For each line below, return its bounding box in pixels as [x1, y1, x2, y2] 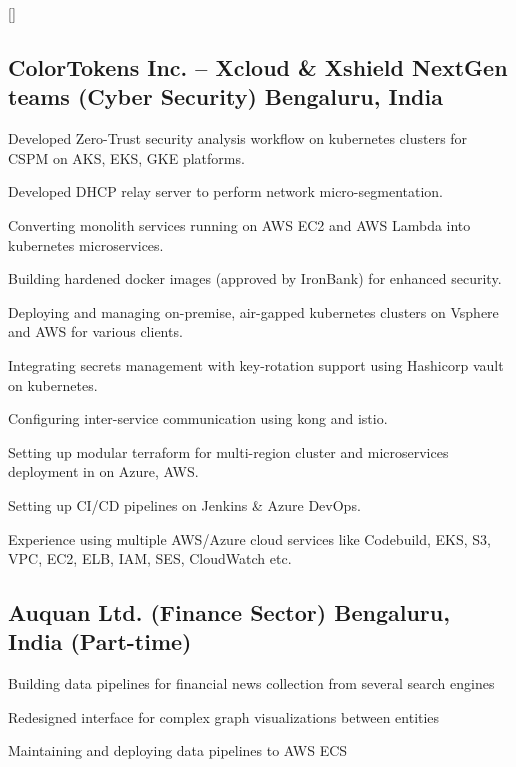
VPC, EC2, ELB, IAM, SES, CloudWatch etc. [8, 548, 292, 569]
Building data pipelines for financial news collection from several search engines [8, 673, 495, 694]
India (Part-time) [8, 626, 192, 657]
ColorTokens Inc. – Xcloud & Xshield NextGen [8, 51, 508, 82]
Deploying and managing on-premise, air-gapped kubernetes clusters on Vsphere [8, 301, 499, 322]
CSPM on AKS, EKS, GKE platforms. [8, 147, 245, 168]
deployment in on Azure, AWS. [8, 461, 199, 482]
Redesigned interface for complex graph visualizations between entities [8, 706, 440, 727]
